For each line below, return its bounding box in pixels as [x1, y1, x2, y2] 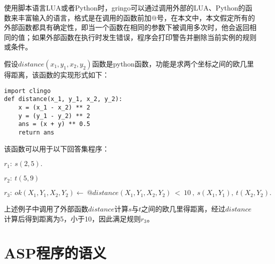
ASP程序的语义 [4, 242, 107, 263]
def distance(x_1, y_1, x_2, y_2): [4, 95, 123, 103]
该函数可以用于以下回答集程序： [4, 143, 109, 153]
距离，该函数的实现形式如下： [11, 69, 109, 79]
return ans [18, 128, 55, 136]
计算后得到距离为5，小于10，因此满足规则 [4, 213, 141, 223]
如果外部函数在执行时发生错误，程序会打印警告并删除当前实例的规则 [32, 31, 256, 42]
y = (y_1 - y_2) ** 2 [18, 112, 90, 119]
